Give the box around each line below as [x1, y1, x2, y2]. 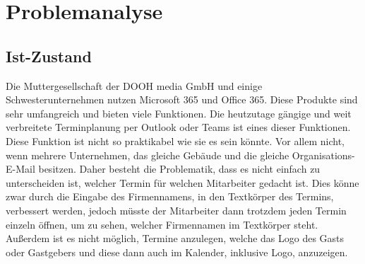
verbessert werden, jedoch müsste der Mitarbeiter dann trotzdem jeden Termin [6, 202, 347, 217]
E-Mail [6, 161, 35, 176]
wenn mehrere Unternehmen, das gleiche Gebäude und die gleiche [6, 147, 289, 162]
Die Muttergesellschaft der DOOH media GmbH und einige [6, 78, 263, 93]
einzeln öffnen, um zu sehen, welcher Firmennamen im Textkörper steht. [6, 217, 318, 231]
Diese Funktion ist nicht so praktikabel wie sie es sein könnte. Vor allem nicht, [6, 133, 345, 148]
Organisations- [292, 147, 355, 162]
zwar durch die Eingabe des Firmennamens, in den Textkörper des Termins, [6, 189, 334, 204]
